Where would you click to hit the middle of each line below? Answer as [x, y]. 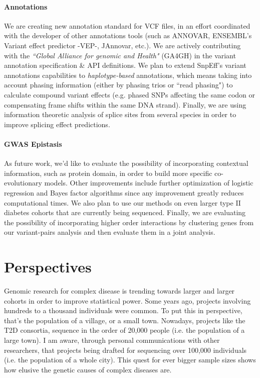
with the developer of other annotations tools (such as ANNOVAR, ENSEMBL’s [128, 35]
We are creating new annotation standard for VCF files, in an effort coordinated [127, 25]
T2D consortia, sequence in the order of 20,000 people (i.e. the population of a [124, 330]
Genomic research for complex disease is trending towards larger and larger [119, 291]
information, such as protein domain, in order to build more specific [108, 173]
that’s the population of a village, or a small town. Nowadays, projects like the [125, 320]
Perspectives [48, 267]
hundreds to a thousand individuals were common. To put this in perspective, [123, 310]
